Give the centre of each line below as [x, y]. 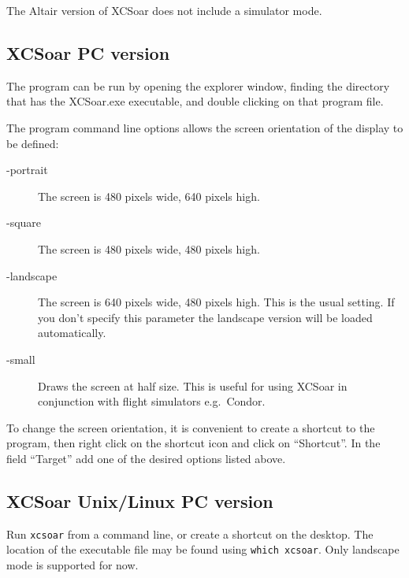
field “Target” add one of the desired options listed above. [146, 458]
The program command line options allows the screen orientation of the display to [205, 127]
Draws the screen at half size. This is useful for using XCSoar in [193, 385]
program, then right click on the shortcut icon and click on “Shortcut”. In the [193, 443]
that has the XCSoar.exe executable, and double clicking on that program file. [195, 101]
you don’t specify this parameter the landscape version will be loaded [205, 317]
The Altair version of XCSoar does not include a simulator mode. [164, 10]
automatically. [72, 333]
